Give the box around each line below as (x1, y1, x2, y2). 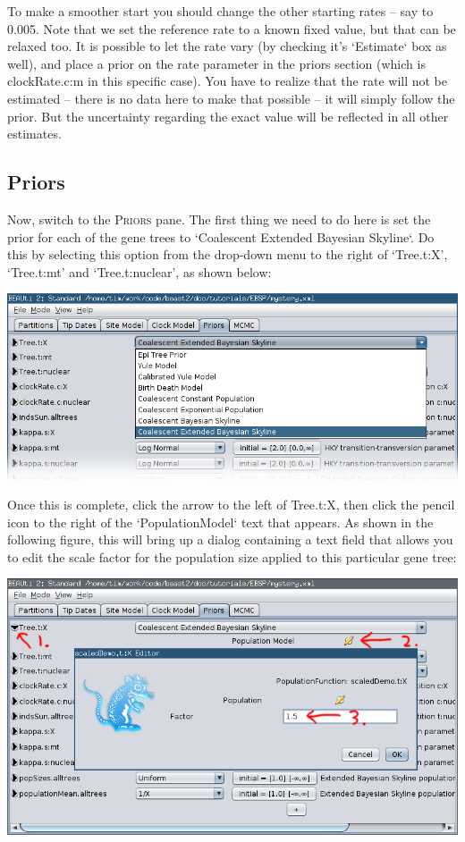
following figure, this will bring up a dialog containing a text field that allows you (7, 530, 453, 549)
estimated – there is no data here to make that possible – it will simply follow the (7, 88, 455, 107)
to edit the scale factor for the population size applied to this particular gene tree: (7, 547, 457, 566)
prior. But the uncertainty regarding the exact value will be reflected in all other (7, 106, 449, 125)
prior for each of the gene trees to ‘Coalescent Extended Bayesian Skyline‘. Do (7, 227, 435, 246)
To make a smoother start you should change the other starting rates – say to (7, 2, 434, 20)
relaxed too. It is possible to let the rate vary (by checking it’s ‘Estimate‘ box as (7, 37, 447, 55)
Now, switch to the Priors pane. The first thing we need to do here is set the (7, 209, 431, 228)
